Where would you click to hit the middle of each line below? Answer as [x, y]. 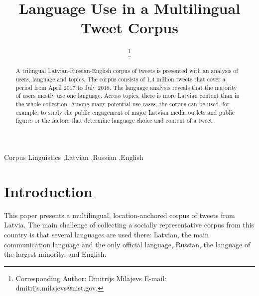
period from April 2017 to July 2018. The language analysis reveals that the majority [126, 87]
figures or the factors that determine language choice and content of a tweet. [115, 120]
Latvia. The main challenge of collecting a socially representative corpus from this [129, 225]
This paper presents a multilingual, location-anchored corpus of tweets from [120, 215]
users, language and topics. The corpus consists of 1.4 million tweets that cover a [121, 79]
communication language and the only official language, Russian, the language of [127, 244]
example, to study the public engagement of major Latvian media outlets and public [125, 112]
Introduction [48, 191]
